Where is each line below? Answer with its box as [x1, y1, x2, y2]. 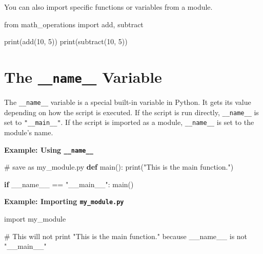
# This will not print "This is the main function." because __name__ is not [4, 230, 248, 241]
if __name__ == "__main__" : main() [4, 178, 134, 189]
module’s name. [4, 127, 53, 137]
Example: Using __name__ [4, 144, 93, 155]
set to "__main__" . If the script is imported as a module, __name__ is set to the [4, 117, 254, 128]
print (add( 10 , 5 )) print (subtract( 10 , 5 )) [4, 36, 128, 47]
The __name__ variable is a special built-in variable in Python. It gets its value [4, 97, 251, 107]
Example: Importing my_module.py [4, 196, 124, 207]
